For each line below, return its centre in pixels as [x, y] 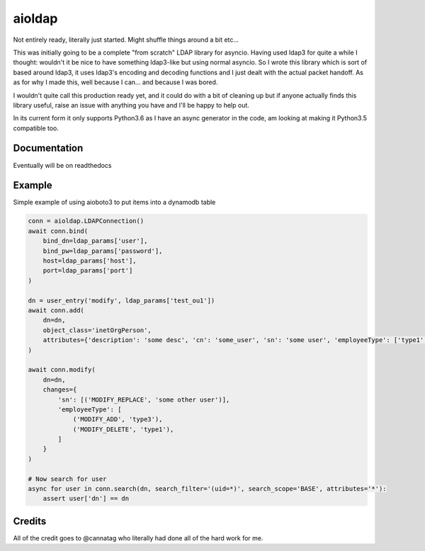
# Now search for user [67, 479]
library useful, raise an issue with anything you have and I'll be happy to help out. [131, 105]
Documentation [48, 148]
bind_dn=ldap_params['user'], [95, 241]
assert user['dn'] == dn [86, 499]
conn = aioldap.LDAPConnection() [86, 221]
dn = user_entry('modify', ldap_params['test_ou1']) [121, 300]
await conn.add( [56, 310]
